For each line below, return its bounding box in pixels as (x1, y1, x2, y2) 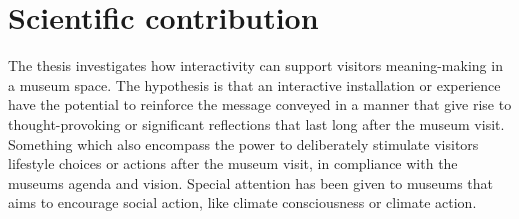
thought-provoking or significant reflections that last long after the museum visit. (8, 113, 505, 134)
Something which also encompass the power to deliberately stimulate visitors (8, 133, 479, 154)
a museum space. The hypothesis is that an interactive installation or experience (8, 74, 501, 95)
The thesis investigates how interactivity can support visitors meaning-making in (8, 55, 503, 76)
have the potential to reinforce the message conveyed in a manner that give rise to (8, 94, 512, 115)
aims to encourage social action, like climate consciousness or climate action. (8, 192, 477, 213)
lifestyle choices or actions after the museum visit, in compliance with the (8, 153, 458, 174)
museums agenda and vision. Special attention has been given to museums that (8, 172, 494, 193)
